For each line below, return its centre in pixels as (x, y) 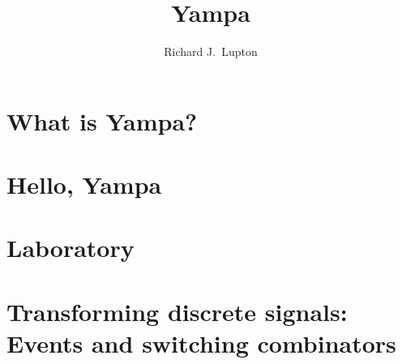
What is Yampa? (102, 120)
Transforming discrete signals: (177, 311)
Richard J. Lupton (211, 51)
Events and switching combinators (201, 343)
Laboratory (71, 248)
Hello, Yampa (84, 184)
